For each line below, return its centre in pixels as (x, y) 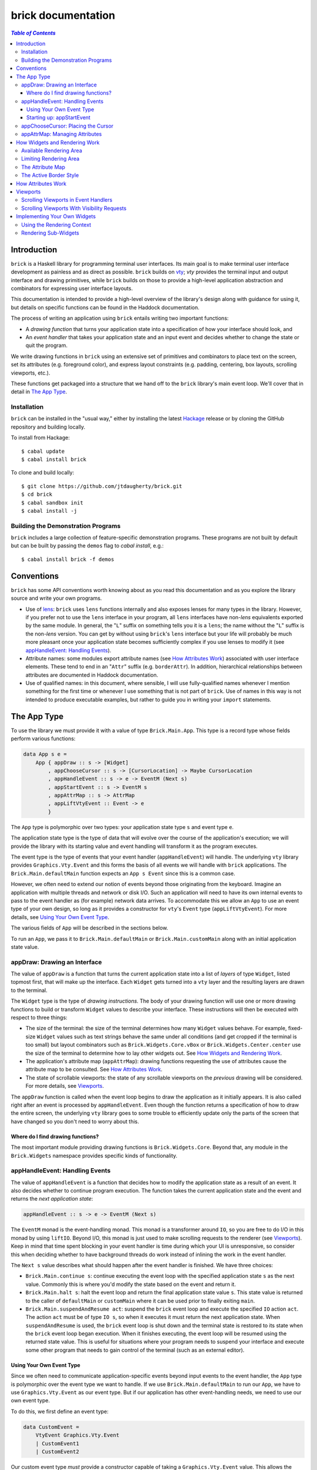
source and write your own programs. (56, 598)
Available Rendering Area (52, 151)
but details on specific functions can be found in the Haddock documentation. (105, 307)
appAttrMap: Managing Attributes (62, 134)
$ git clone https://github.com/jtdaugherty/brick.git (102, 486)
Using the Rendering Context (56, 225)
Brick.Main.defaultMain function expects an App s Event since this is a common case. (123, 873)
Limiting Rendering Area (50, 159)
